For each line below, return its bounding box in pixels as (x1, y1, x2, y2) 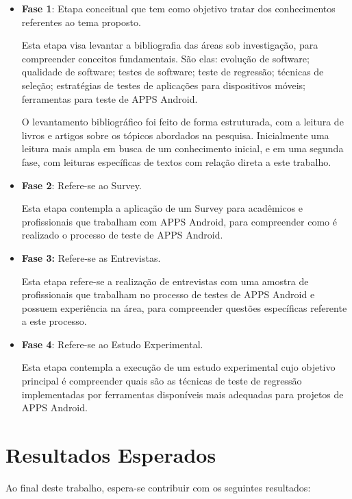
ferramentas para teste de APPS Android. (21, 91, 198, 106)
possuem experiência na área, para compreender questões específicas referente (21, 300, 347, 315)
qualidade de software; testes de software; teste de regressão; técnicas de (21, 64, 324, 79)
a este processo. (21, 314, 87, 328)
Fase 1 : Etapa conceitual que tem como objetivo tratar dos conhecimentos (21, 1, 336, 15)
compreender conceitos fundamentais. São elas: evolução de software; (21, 51, 310, 65)
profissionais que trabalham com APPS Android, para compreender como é (21, 214, 337, 228)
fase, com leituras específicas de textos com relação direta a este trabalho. (21, 154, 331, 169)
